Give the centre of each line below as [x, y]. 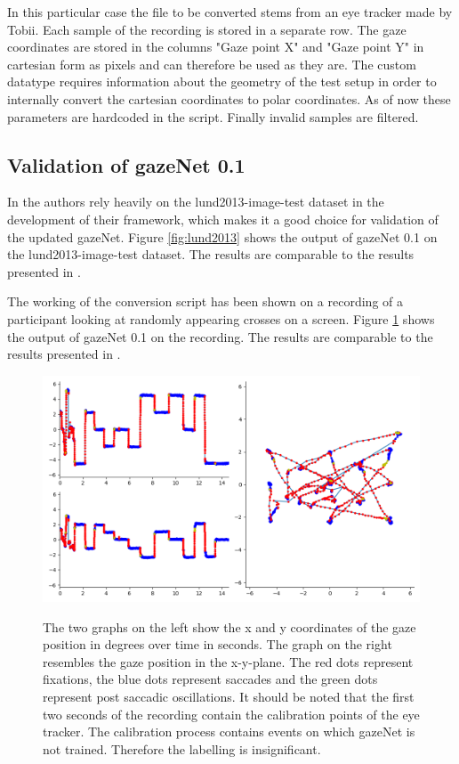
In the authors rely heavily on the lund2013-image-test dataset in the [196, 202]
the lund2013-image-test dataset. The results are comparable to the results [211, 254]
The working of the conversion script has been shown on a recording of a [205, 301]
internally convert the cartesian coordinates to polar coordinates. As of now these [229, 98]
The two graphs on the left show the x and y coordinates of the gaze [229, 626]
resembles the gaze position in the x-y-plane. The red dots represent [228, 661]
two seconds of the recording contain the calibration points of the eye [231, 714]
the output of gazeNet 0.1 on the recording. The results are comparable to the [220, 336]
